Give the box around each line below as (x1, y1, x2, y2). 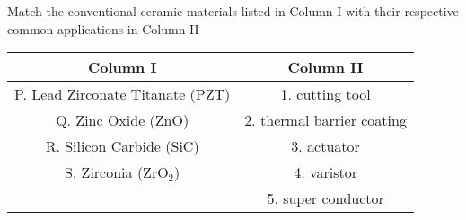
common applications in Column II (7, 19, 199, 38)
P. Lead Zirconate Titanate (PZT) (14, 84, 231, 105)
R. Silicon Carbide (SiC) (45, 136, 199, 157)
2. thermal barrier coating (244, 110, 407, 131)
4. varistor (294, 162, 358, 183)
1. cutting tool (280, 84, 371, 105)
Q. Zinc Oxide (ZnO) (56, 110, 189, 131)
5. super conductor (267, 188, 384, 209)
